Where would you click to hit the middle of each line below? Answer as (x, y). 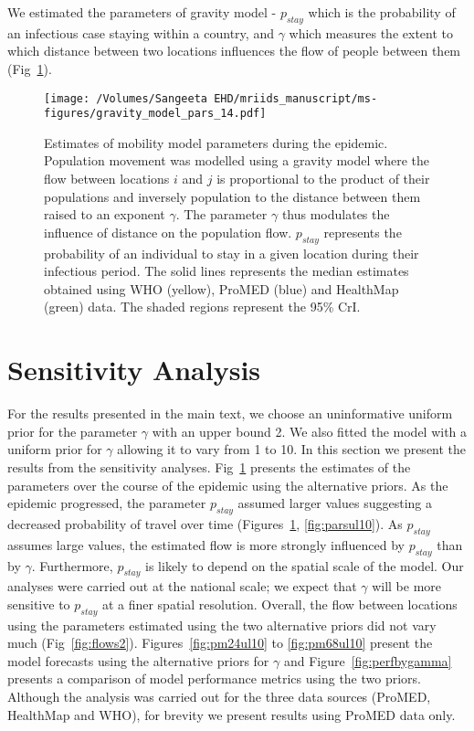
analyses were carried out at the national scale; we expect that (182, 586)
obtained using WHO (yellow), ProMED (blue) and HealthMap (221, 288)
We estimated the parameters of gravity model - (142, 12)
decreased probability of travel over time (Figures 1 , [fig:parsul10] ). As (205, 523)
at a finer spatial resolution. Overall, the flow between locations (279, 604)
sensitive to (39, 604)
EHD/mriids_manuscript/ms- (296, 98)
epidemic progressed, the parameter (107, 503)
